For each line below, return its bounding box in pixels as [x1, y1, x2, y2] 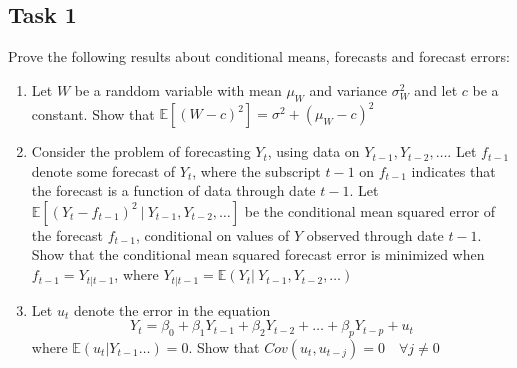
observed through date [306, 224, 444, 245]
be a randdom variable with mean [74, 79, 282, 100]
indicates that [411, 160, 496, 181]
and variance [309, 79, 387, 100]
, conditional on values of [135, 224, 290, 245]
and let [414, 79, 458, 100]
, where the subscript [192, 160, 321, 181]
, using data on [267, 141, 360, 162]
